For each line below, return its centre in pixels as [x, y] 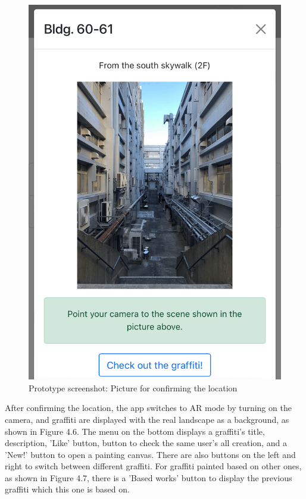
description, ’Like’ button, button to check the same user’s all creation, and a [146, 443]
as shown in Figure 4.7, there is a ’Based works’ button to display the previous [149, 477]
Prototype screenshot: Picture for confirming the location [133, 387]
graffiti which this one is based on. [67, 489]
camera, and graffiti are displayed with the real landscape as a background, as [147, 419]
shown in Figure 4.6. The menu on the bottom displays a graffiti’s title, [135, 431]
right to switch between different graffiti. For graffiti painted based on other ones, [153, 466]
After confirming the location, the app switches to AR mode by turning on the [148, 408]
